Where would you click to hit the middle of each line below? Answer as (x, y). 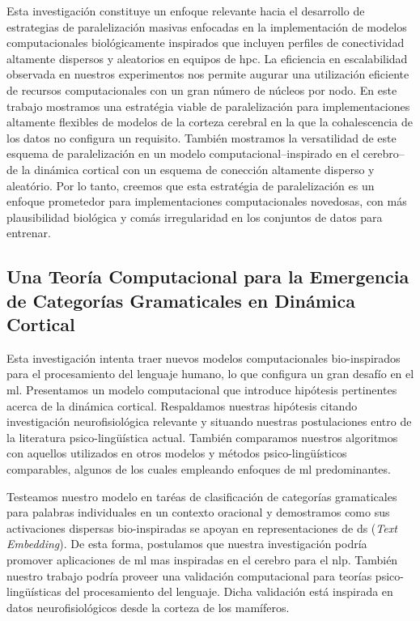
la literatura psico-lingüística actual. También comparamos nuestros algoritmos (202, 437)
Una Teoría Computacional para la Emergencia (208, 276)
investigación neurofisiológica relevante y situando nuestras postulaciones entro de (209, 421)
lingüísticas (34, 591)
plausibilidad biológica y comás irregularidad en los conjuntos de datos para (195, 217)
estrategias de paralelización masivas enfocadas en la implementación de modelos (207, 26)
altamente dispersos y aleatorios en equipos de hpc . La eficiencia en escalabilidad (207, 58)
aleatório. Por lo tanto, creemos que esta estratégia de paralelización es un (191, 185)
